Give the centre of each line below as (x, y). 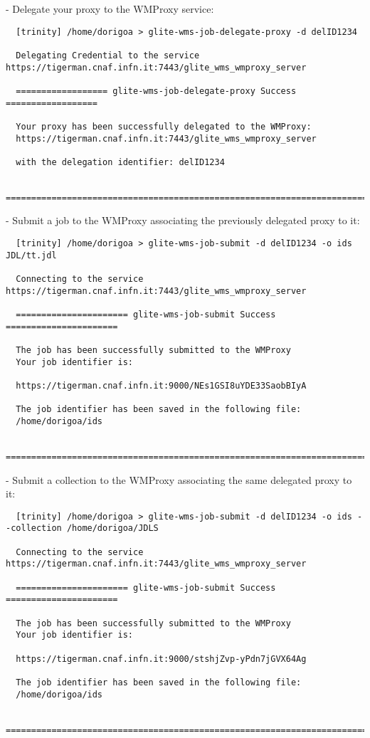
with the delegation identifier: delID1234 (120, 162)
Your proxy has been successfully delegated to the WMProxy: (164, 126)
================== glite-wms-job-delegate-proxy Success (156, 91)
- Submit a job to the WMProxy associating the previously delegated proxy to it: (183, 220)
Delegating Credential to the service (108, 55)
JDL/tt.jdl (31, 255)
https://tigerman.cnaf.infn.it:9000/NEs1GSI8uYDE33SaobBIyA (161, 385)
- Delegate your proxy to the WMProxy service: (110, 9)
